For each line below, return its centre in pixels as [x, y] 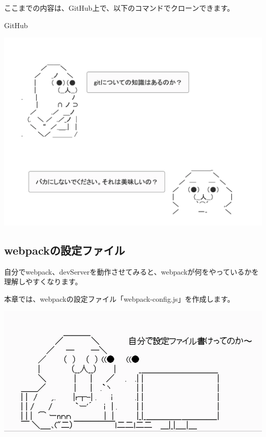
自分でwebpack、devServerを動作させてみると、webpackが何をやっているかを [131, 271]
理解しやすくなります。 [43, 282]
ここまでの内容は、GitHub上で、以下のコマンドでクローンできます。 [119, 8]
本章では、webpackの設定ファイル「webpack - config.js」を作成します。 [119, 298]
